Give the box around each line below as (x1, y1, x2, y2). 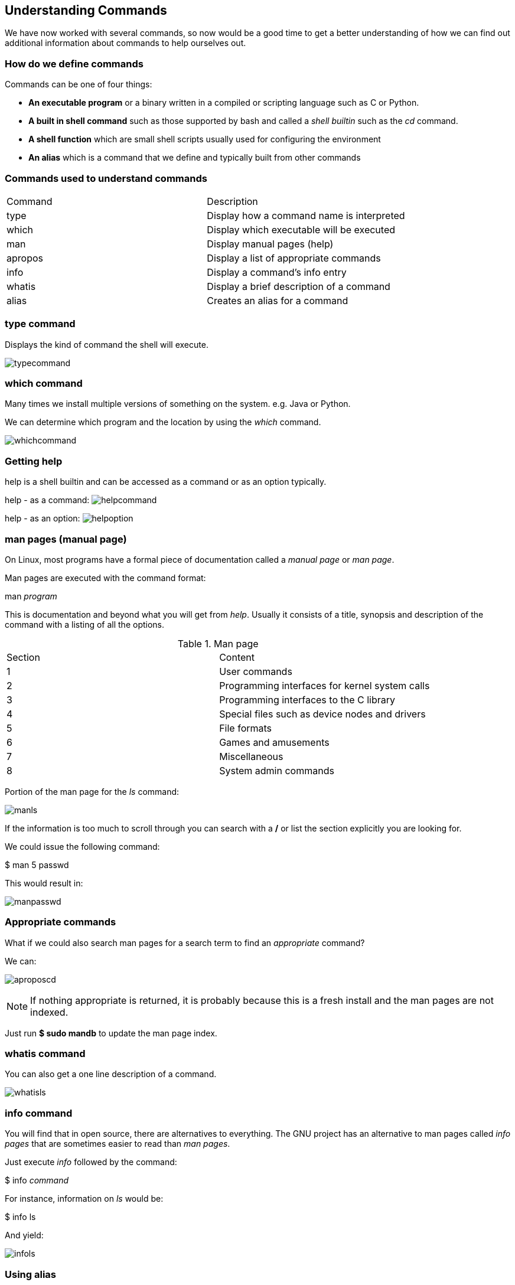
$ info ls (5, 1212, 36, 1222)
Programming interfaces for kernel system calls (219, 679, 430, 692)
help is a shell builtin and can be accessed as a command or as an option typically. (5, 477, 327, 487)
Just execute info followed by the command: (5, 1157, 177, 1167)
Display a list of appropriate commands (207, 252, 381, 264)
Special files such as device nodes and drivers (219, 707, 426, 720)
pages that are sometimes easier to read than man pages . (5, 1139, 230, 1149)
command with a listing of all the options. (5, 619, 165, 630)
